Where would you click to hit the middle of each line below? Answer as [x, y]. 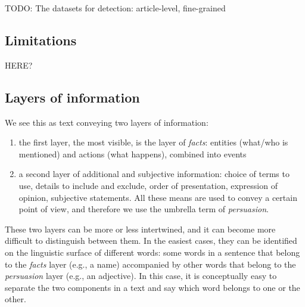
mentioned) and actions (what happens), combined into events [133, 153]
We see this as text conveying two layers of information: [107, 122]
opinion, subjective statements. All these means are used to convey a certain [158, 197]
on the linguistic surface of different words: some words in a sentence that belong [152, 252]
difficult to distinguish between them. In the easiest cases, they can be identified [151, 241]
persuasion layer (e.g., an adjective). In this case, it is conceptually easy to [141, 276]
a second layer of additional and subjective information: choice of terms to [154, 174]
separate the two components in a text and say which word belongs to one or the [152, 287]
